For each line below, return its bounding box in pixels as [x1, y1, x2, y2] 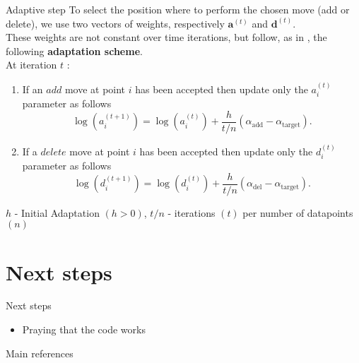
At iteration [6, 57, 57, 72]
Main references [6, 345, 73, 360]
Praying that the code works [22, 322, 146, 337]
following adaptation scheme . [6, 43, 143, 58]
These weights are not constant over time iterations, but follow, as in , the [6, 30, 327, 44]
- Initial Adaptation [14, 205, 100, 220]
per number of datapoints [242, 205, 353, 220]
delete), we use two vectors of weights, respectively [6, 16, 225, 30]
